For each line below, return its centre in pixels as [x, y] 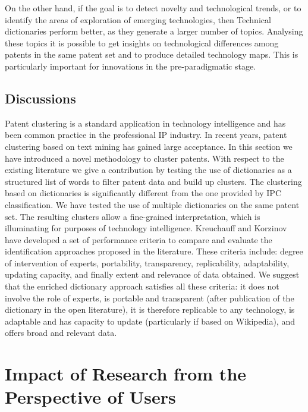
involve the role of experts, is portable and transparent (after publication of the [150, 298]
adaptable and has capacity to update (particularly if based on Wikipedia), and [150, 321]
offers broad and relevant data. [61, 333]
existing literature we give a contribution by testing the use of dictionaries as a [148, 170]
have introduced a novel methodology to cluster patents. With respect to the [144, 158]
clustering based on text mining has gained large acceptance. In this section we [149, 146]
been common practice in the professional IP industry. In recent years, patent [146, 135]
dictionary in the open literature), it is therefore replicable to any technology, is [150, 309]
